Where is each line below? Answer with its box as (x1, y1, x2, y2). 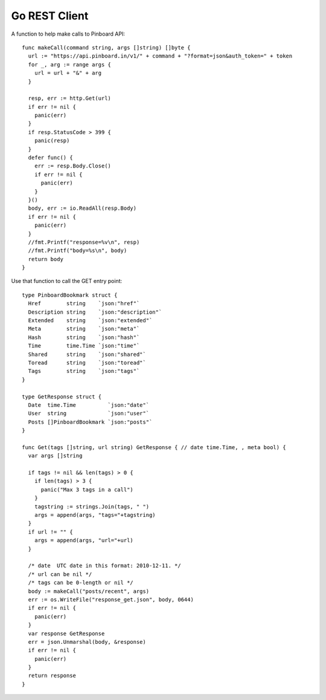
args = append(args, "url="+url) (34, 537, 134, 544)
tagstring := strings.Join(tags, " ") (34, 503, 150, 510)
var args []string (28, 452, 83, 459)
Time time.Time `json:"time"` (28, 342, 140, 349)
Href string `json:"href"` (28, 300, 140, 307)
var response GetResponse (28, 630, 105, 637)
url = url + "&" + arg (34, 70, 102, 77)
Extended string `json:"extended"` (28, 317, 153, 324)
